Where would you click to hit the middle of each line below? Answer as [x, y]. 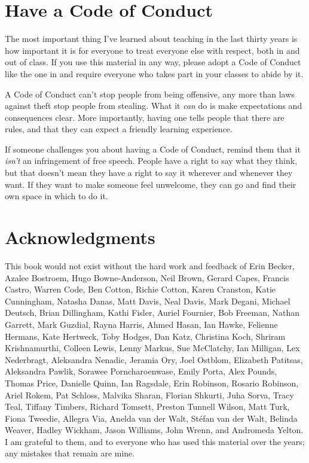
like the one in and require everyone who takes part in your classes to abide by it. [154, 73]
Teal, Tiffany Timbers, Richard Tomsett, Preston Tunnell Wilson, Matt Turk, [147, 406]
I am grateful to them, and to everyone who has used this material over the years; [155, 441]
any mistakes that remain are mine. [70, 453]
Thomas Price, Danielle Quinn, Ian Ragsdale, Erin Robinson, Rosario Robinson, [152, 383]
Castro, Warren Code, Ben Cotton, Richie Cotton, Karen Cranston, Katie [140, 289]
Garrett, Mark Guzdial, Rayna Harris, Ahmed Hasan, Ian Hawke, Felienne [141, 324]
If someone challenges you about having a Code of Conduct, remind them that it [153, 149]
